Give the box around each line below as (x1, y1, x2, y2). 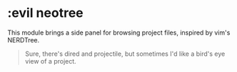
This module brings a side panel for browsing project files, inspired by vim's (7, 28, 231, 37)
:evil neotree (7, 5, 84, 21)
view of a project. (24, 56, 76, 65)
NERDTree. (7, 35, 40, 44)
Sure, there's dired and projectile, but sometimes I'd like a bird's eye (24, 49, 226, 58)
